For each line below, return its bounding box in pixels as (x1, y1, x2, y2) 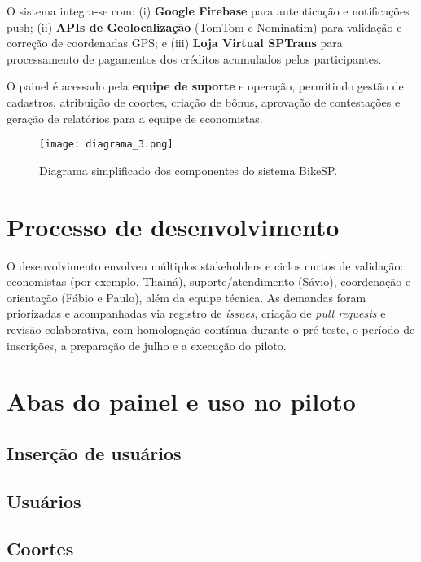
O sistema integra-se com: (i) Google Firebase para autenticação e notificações (7, 2, 410, 19)
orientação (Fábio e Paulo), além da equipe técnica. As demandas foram (7, 288, 366, 305)
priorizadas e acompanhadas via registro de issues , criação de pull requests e (7, 305, 386, 322)
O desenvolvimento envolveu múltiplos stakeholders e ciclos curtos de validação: (7, 257, 404, 274)
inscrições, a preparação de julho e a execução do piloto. (7, 336, 287, 353)
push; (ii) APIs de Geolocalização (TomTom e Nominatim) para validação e (7, 18, 402, 35)
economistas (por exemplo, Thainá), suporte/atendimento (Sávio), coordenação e (7, 273, 411, 290)
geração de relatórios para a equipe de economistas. (7, 109, 263, 126)
